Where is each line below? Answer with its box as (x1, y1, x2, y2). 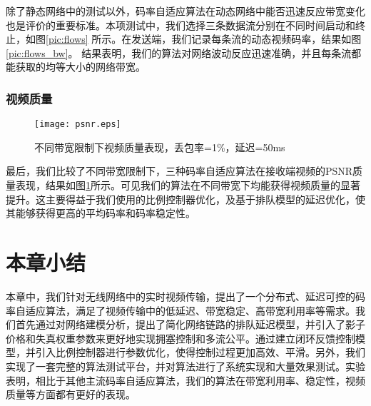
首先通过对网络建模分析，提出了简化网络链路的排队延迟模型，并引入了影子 (15, 317, 365, 332)
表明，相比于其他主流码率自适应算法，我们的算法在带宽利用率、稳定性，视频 (6, 372, 365, 387)
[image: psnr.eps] (34, 119, 121, 130)
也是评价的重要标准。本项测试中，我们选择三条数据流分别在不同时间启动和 (6, 17, 355, 32)
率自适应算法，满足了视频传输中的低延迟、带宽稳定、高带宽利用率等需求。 (6, 303, 355, 318)
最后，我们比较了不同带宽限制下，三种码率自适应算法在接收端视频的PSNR (6, 163, 353, 178)
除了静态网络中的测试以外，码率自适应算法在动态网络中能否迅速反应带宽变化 (6, 4, 365, 18)
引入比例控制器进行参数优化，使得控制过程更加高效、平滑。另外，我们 (35, 345, 365, 360)
